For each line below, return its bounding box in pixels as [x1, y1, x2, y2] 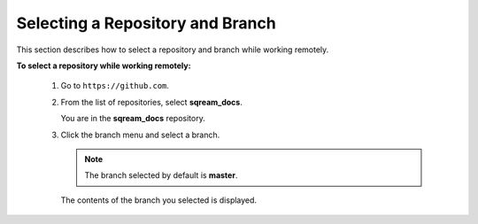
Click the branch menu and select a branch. [60, 129, 220, 140]
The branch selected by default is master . [84, 170, 238, 181]
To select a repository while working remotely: [16, 60, 191, 71]
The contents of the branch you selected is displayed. [60, 195, 257, 205]
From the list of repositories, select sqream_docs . [60, 97, 243, 107]
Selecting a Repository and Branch [16, 13, 276, 33]
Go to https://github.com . [60, 81, 170, 91]
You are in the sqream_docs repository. [60, 113, 205, 124]
